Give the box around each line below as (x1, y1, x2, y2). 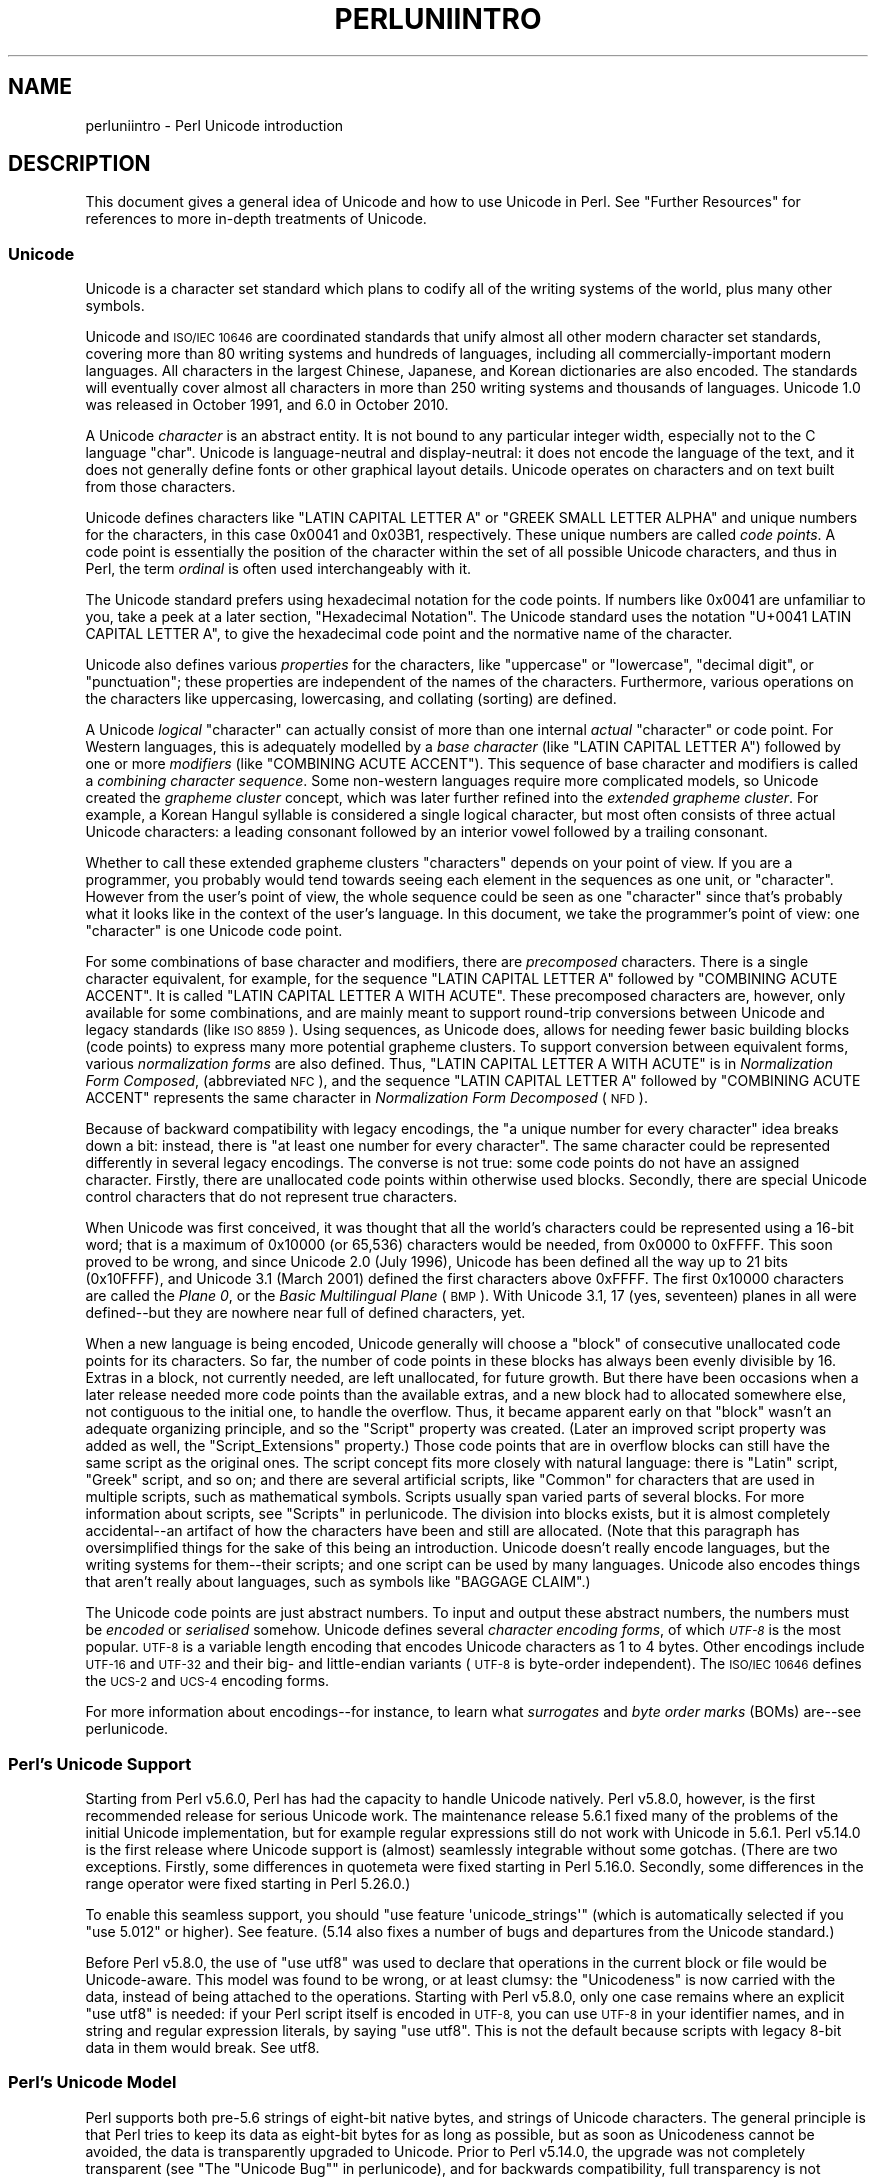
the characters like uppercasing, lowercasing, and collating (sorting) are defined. (85, 690, 617, 708)
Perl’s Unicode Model (8, 2072, 177, 2093)
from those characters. (85, 478, 236, 496)
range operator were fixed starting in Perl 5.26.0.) (85, 1874, 411, 1892)
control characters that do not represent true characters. (85, 1188, 458, 1206)
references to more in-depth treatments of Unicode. (85, 210, 427, 228)
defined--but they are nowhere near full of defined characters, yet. (85, 1304, 526, 1322)
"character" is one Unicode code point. (85, 922, 343, 940)
